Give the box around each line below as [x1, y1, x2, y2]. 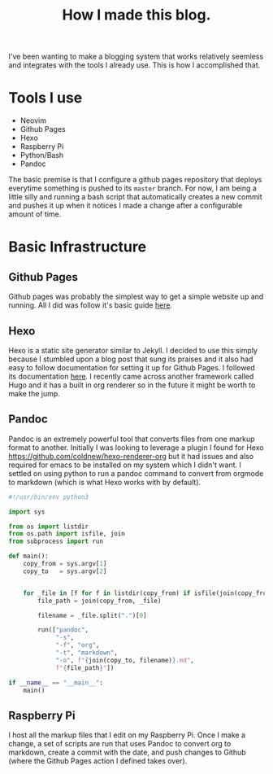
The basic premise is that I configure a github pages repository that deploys [8, 175, 262, 185]
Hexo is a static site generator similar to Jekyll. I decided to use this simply [8, 345, 258, 355]
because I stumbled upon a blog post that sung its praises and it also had [8, 354, 253, 364]
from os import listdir [8, 523, 89, 531]
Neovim [19, 116, 47, 125]
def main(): [8, 552, 49, 561]
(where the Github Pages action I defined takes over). [8, 756, 188, 766]
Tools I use [8, 89, 83, 107]
